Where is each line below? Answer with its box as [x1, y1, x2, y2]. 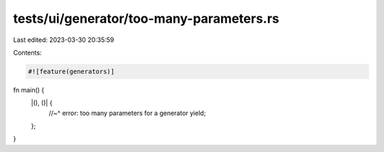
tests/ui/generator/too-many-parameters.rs [13, 11, 280, 26]
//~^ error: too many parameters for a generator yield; [48, 109, 206, 117]
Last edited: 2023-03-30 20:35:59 [13, 36, 114, 44]
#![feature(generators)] [28, 67, 115, 75]
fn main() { [13, 85, 45, 94]
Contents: [13, 48, 42, 57]
